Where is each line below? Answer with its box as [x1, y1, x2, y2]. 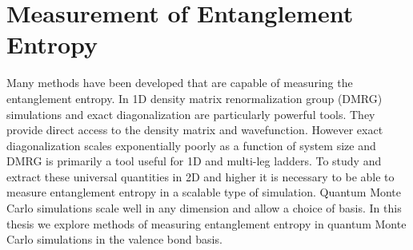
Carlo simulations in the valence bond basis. [6, 231, 223, 248]
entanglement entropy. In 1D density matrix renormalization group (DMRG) [6, 89, 383, 106]
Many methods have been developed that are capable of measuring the [6, 74, 353, 91]
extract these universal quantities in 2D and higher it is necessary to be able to [6, 168, 395, 185]
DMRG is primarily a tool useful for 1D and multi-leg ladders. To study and [6, 153, 382, 169]
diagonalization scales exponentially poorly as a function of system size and [6, 137, 376, 153]
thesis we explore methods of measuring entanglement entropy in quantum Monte [6, 215, 407, 232]
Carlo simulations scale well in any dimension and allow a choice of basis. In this [6, 200, 402, 216]
